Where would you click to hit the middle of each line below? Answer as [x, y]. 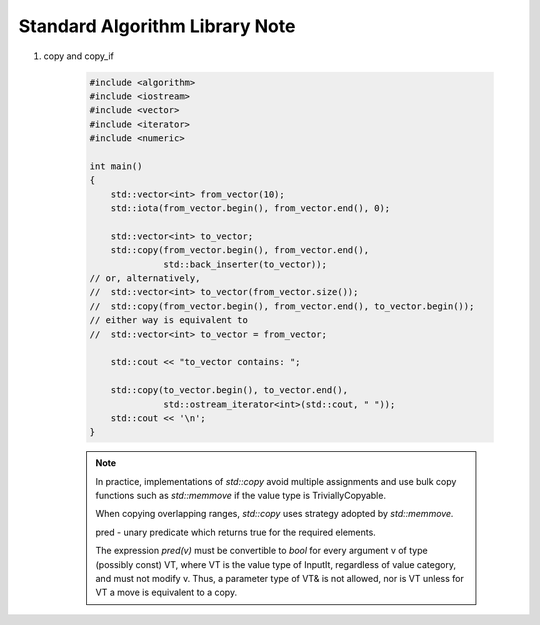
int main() [116, 166]
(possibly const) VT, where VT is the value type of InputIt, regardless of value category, [276, 564]
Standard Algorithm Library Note [157, 26]
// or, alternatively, [145, 278]
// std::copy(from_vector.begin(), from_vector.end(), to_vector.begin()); [282, 306]
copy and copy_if [79, 56]
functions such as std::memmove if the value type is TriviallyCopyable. [241, 496]
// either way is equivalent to [169, 320]
